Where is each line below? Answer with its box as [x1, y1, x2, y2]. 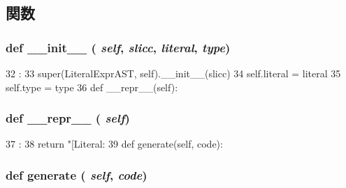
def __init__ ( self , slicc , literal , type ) [6, 38, 231, 56]
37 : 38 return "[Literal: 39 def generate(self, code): [6, 136, 223, 151]
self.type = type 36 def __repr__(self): [6, 79, 178, 94]
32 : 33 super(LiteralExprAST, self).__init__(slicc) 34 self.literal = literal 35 [6, 66, 341, 80]
